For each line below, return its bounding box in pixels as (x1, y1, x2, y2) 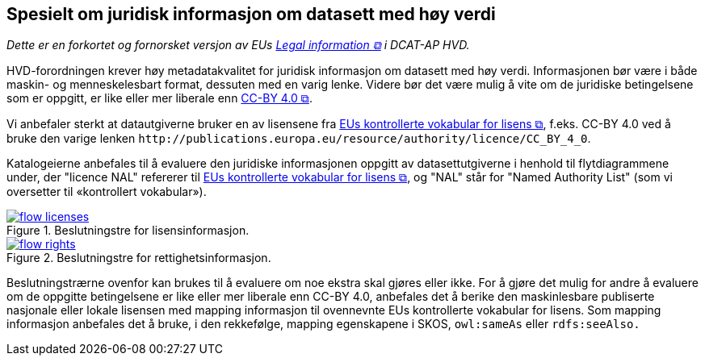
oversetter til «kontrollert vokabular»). (6, 185, 207, 199)
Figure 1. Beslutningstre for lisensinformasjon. (6, 223, 250, 238)
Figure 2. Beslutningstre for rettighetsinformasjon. (6, 251, 271, 265)
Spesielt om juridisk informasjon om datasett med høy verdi (6, 4, 496, 24)
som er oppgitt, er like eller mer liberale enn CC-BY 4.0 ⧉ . (6, 91, 313, 106)
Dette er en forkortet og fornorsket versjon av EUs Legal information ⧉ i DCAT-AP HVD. (6, 38, 470, 52)
